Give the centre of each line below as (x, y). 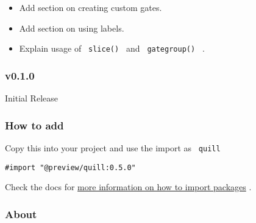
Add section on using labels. (72, 28)
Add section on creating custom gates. (91, 7)
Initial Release (31, 98)
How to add (34, 125)
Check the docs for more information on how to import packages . (128, 187)
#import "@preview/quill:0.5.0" (70, 167)
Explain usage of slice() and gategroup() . (112, 48)
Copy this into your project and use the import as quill (113, 147)
